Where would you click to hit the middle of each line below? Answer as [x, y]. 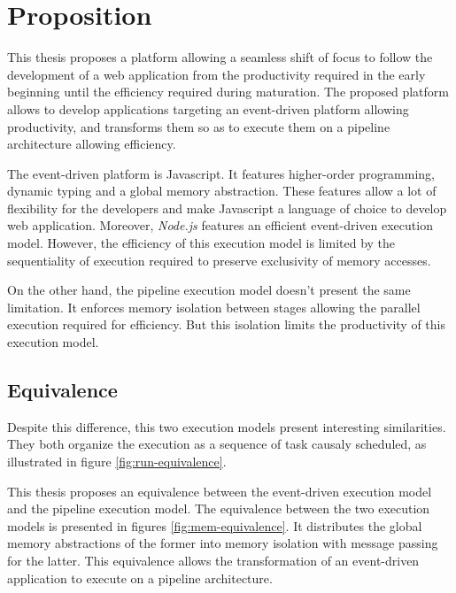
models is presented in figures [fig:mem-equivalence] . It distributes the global [215, 525]
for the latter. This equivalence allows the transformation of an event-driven [213, 560]
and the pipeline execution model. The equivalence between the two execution [219, 508]
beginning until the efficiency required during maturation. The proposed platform [228, 92]
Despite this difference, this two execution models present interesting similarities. [227, 426]
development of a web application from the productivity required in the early [216, 74]
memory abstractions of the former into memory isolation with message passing [223, 543]
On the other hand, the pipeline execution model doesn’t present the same [209, 290]
